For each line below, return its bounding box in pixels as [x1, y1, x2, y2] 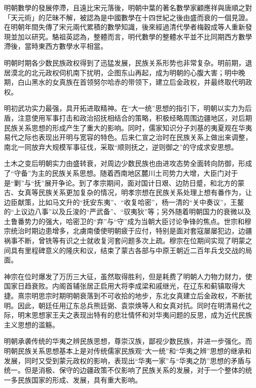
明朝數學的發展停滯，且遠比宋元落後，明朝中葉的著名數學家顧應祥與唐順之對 [4, 2, 252, 12]
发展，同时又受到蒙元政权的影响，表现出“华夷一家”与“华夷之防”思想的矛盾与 [4, 355, 252, 365]
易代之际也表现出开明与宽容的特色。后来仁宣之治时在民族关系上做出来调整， [4, 132, 252, 142]
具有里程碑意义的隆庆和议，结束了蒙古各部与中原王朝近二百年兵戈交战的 [10, 245, 245, 255]
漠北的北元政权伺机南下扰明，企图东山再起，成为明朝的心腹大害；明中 [10, 67, 238, 77]
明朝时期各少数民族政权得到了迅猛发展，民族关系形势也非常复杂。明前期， [4, 57, 245, 67]
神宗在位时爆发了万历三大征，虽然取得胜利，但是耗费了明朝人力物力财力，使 [4, 271, 252, 281]
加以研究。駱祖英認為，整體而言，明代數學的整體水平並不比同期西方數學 [17, 31, 252, 41]
